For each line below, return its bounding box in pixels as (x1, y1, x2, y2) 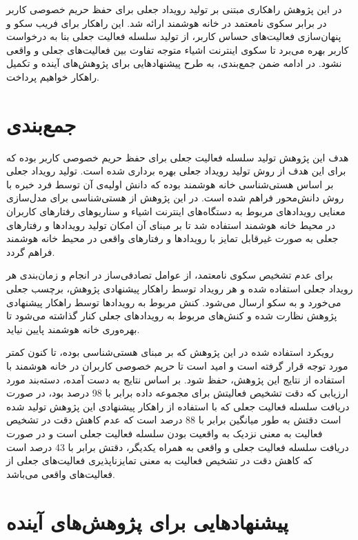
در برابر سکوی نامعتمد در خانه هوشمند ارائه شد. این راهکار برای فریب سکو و (6, 15, 327, 30)
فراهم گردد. (6, 244, 55, 259)
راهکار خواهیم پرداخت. (6, 69, 99, 83)
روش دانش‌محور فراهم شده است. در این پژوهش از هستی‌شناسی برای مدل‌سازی (6, 190, 344, 205)
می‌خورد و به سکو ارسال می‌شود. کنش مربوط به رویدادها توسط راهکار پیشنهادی (6, 294, 341, 309)
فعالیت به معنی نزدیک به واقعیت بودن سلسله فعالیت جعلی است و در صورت (6, 426, 323, 440)
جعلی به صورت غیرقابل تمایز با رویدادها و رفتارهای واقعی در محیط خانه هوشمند (6, 231, 339, 246)
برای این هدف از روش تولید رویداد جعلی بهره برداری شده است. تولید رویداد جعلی (6, 163, 346, 178)
